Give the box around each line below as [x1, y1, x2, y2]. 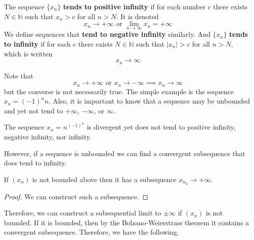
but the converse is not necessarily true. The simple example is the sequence [4, 86, 234, 96]
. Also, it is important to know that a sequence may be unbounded [48, 96, 250, 106]
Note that [4, 70, 33, 80]
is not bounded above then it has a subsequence [32, 174, 177, 184]
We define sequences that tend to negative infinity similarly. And [4, 29, 211, 39]
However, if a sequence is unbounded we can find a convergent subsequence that [4, 148, 245, 158]
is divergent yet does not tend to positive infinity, [87, 122, 236, 132]
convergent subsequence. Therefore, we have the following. [4, 227, 179, 237]
